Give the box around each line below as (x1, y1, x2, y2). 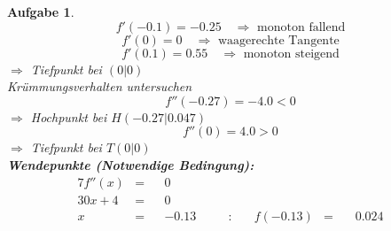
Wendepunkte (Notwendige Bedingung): (7, 155, 254, 173)
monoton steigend (243, 47, 340, 60)
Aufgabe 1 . (7, 3, 74, 20)
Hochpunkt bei (30, 107, 107, 126)
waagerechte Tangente (217, 34, 340, 47)
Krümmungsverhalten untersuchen (7, 77, 192, 96)
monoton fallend (257, 20, 346, 34)
